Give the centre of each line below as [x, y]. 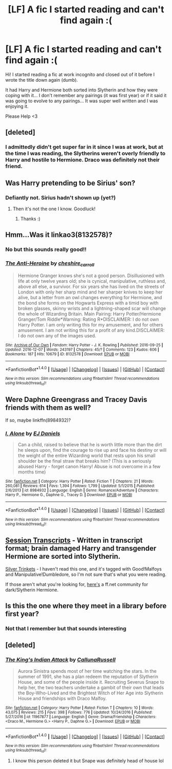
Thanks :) [30, 218]
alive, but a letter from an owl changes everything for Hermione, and [90, 297]
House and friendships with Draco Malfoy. [62, 698]
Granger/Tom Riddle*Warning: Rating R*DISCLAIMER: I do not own [88, 319]
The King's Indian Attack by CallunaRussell [61, 660]
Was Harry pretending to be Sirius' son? [70, 183]
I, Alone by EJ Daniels [33, 433]
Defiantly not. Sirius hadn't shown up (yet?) [61, 197]
